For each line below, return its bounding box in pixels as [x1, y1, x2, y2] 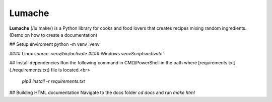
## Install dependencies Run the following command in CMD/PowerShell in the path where [9, 60, 197, 66]
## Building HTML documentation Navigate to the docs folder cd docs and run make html [9, 89, 195, 95]
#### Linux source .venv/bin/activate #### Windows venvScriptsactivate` [9, 50, 164, 56]
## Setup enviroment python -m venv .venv [9, 41, 100, 47]
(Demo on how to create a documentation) [9, 32, 98, 38]
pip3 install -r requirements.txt [22, 78, 85, 84]
